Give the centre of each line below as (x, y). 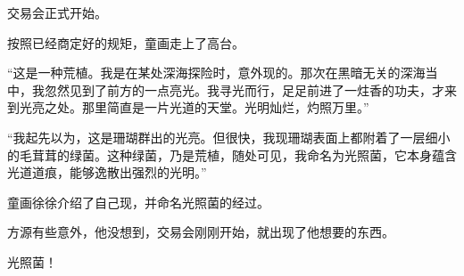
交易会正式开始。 (57, 12)
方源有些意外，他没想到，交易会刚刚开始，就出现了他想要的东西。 (201, 232)
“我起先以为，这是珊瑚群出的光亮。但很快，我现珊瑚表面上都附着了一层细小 (229, 137)
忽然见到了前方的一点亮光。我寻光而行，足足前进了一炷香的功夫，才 (244, 89)
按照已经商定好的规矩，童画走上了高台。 (126, 42)
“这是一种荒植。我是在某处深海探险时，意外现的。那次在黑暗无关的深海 (216, 73)
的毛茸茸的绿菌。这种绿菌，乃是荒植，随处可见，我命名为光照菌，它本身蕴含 (232, 154)
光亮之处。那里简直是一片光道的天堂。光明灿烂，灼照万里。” (194, 107)
